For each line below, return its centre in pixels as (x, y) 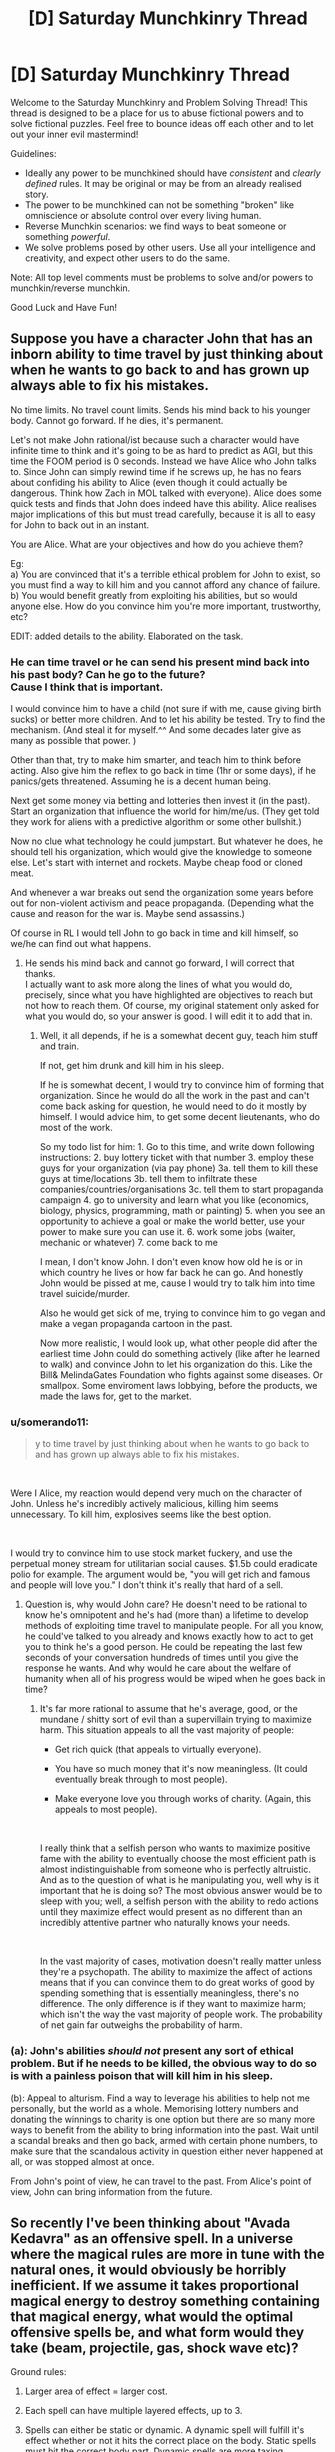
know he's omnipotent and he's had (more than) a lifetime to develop (166, 1615)
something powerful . (67, 236)
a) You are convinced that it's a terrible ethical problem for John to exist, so (165, 574)
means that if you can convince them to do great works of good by (177, 1983)
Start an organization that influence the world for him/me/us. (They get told (165, 811)
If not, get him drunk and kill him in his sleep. (132, 1066)
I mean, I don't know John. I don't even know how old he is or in (171, 1262)
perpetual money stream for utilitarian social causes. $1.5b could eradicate (164, 1564)
